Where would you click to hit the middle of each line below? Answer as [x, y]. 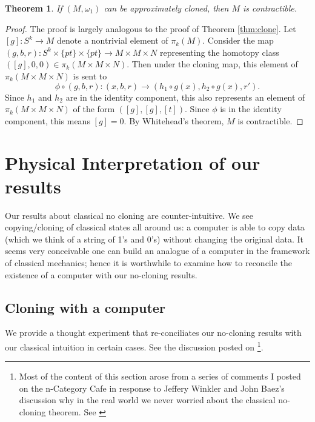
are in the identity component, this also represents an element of [185, 97]
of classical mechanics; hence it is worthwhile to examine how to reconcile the [148, 263]
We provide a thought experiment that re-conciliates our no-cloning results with [153, 333]
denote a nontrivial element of [113, 40]
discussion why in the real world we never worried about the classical [147, 400]
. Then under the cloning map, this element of [212, 64]
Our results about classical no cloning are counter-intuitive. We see [129, 215]
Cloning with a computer [85, 307]
